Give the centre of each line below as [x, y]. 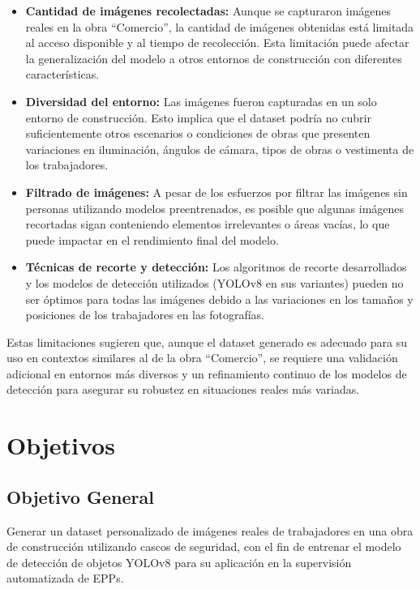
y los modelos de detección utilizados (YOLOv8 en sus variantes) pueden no [214, 282]
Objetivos [61, 445]
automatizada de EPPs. [65, 578]
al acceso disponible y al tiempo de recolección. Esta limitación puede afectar [217, 43]
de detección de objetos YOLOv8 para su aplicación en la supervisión [179, 562]
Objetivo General [80, 496]
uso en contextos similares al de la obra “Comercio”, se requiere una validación [202, 358]
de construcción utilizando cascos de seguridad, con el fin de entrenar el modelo [204, 546]
